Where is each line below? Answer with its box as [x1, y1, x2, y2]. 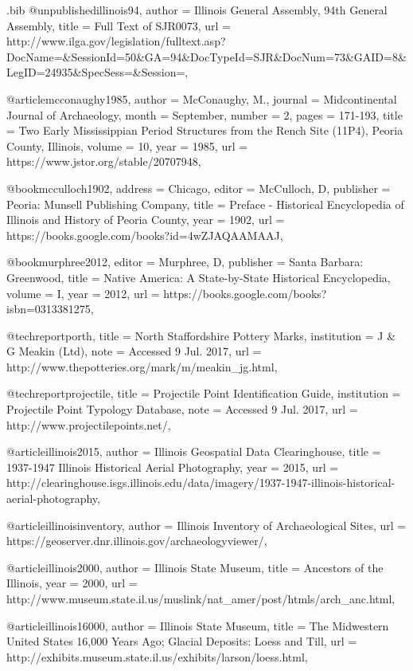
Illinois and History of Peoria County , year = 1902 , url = [6, 211, 285, 228]
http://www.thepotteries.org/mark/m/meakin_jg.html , [6, 358, 278, 375]
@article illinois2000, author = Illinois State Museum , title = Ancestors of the [6, 559, 384, 575]
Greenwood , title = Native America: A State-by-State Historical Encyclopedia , [6, 269, 391, 285]
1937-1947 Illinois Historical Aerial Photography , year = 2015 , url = [6, 458, 339, 475]
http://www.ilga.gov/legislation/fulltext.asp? [6, 33, 226, 49]
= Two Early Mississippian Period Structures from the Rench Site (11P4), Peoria [6, 122, 403, 139]
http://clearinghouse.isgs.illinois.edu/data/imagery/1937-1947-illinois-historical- [6, 474, 395, 491]
